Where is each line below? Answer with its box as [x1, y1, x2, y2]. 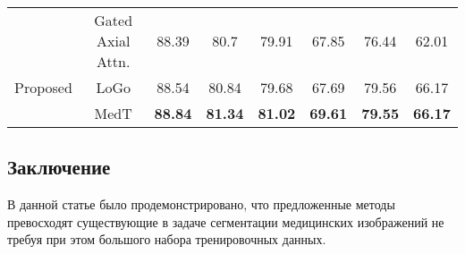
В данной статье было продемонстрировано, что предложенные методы [7, 195, 395, 214]
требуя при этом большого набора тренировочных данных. [7, 230, 326, 249]
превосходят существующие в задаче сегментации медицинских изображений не [7, 212, 444, 231]
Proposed [14, 77, 72, 97]
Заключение [7, 153, 111, 181]
